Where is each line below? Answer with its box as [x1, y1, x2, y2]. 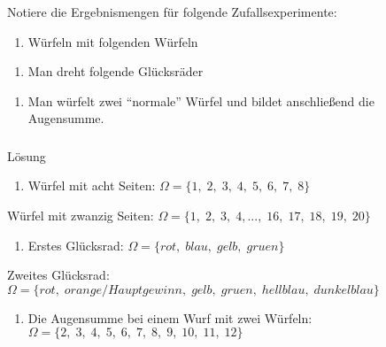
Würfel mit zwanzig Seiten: [7, 206, 154, 225]
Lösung [7, 146, 46, 165]
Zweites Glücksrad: [7, 266, 110, 284]
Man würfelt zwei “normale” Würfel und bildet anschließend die [27, 91, 374, 110]
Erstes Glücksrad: [27, 235, 124, 254]
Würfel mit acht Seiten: [27, 176, 156, 195]
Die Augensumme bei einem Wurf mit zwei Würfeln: [27, 308, 313, 327]
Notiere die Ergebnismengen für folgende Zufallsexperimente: [7, 3, 337, 20]
